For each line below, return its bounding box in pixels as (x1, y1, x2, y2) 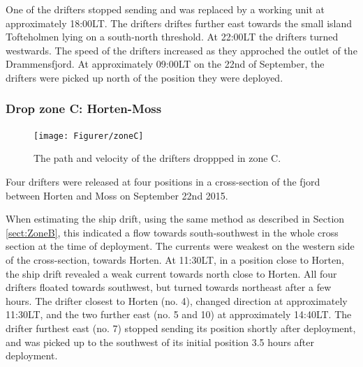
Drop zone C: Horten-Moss (6, 100, 162, 117)
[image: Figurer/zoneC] (34, 130, 144, 141)
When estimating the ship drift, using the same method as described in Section (6, 211, 345, 226)
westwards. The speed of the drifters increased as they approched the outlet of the (6, 43, 357, 57)
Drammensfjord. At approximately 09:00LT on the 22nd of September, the (6, 57, 325, 71)
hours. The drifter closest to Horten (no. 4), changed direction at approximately (6, 293, 348, 308)
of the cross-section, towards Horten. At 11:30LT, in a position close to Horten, (6, 253, 344, 267)
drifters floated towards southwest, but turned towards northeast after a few (6, 280, 332, 294)
